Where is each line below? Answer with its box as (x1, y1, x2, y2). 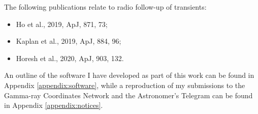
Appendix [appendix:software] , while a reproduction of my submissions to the (4, 79, 245, 90)
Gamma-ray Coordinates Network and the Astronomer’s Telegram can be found (4, 90, 253, 100)
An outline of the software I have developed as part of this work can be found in (4, 70, 254, 80)
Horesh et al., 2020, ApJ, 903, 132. (16, 52, 124, 63)
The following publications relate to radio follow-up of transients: (4, 2, 207, 12)
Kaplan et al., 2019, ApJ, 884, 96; (16, 36, 121, 46)
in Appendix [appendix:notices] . (4, 100, 103, 110)
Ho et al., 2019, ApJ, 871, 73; (16, 18, 108, 29)
